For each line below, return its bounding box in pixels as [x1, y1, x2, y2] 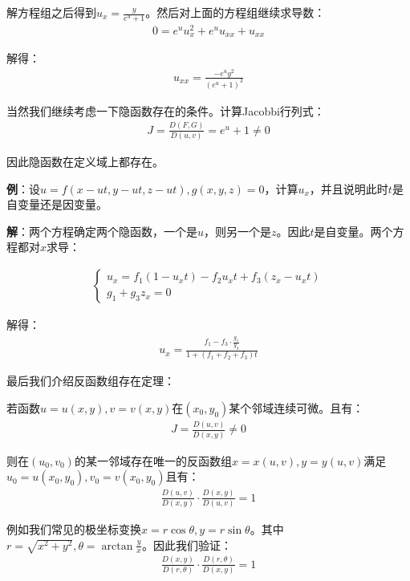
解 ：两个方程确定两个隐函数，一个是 [6, 222, 197, 239]
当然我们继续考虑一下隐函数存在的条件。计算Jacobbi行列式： [6, 102, 325, 119]
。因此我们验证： [141, 536, 232, 553]
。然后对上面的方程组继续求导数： [145, 4, 326, 20]
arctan [101, 540, 133, 552]
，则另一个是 [204, 222, 272, 239]
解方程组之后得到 [6, 4, 96, 20]
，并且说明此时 [309, 180, 388, 197]
